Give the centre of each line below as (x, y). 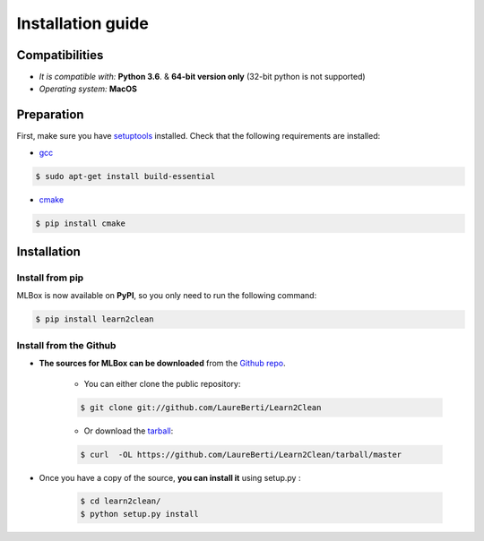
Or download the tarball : (129, 431)
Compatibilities (60, 55)
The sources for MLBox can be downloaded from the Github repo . (162, 364)
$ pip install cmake (80, 223)
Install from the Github (66, 345)
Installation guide (83, 23)
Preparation (50, 115)
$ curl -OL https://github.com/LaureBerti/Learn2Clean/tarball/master (241, 454)
